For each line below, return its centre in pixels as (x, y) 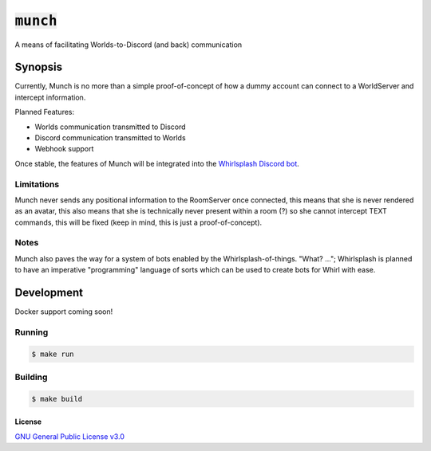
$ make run (53, 354)
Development (49, 293)
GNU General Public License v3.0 (70, 436)
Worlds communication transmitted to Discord (111, 127)
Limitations (37, 184)
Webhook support (64, 149)
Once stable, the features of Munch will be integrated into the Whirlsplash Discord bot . (157, 163)
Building (31, 377)
